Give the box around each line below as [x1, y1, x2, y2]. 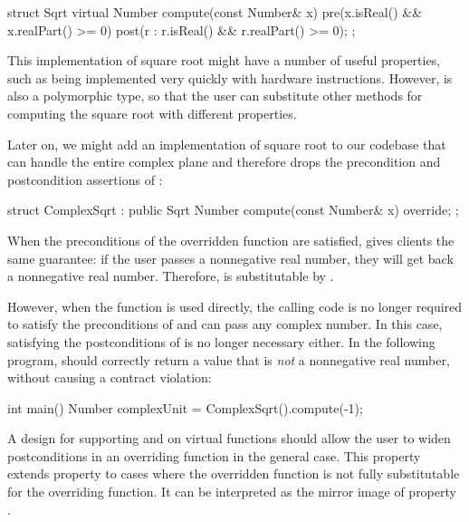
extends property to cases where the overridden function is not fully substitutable [7, 464, 460, 483]
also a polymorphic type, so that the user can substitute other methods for [7, 86, 423, 105]
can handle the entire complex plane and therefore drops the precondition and [7, 152, 441, 171]
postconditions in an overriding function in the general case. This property [7, 446, 421, 465]
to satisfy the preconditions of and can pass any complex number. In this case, [7, 314, 443, 333]
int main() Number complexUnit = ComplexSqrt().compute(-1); [7, 398, 363, 417]
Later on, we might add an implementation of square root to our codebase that [7, 134, 446, 153]
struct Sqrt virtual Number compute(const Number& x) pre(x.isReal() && [7, 3, 423, 21]
